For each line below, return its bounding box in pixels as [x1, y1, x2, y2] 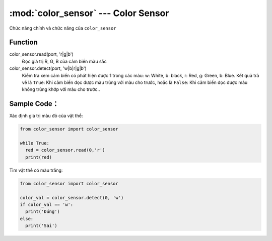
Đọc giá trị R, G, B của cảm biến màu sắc [22, 58, 107, 64]
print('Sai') [25, 223, 57, 228]
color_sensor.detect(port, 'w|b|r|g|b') [9, 65, 87, 71]
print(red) [25, 154, 52, 160]
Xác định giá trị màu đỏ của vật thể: [9, 113, 83, 119]
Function [9, 38, 38, 47]
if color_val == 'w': [20, 202, 74, 207]
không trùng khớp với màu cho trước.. [22, 86, 100, 92]
